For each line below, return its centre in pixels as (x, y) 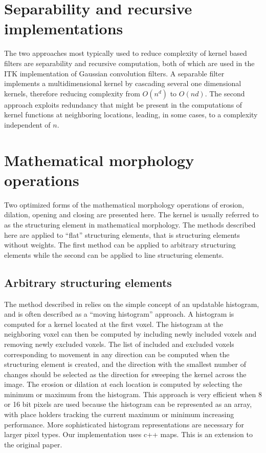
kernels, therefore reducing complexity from (72, 93)
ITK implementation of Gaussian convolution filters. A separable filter (114, 73)
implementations (64, 28)
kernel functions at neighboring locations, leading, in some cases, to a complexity (131, 115)
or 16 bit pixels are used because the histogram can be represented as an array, (128, 404)
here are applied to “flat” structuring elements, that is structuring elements (122, 234)
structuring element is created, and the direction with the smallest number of (125, 364)
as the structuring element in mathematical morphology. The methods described (130, 224)
